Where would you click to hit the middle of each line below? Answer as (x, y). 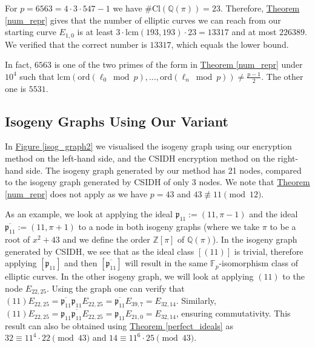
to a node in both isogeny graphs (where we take (169, 227)
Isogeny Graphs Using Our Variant (117, 121)
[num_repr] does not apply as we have (76, 193)
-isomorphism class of (258, 263)
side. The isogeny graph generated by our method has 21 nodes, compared (164, 170)
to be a (283, 227)
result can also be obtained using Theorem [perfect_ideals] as (119, 325)
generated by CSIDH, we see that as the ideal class (100, 251)
